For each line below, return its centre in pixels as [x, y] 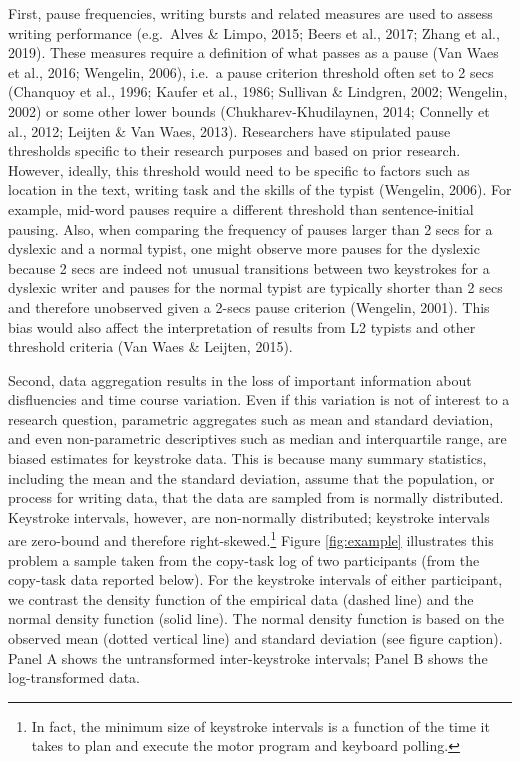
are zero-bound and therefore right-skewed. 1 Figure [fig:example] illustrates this [251, 539]
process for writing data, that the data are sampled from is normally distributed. [256, 497]
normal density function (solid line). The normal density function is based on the [256, 618]
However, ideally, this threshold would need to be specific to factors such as [239, 169]
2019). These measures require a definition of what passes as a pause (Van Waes [253, 52]
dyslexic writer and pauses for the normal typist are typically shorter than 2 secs [255, 287]
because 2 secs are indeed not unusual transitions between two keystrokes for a [249, 267]
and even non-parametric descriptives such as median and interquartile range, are [257, 438]
